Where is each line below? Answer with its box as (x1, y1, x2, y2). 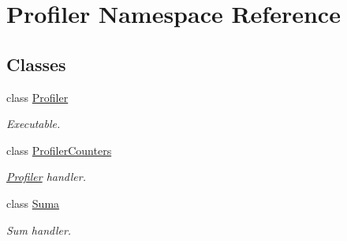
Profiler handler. (6, 168, 86, 185)
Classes (6, 51, 66, 76)
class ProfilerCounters (6, 141, 112, 158)
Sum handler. (6, 221, 72, 238)
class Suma (6, 194, 60, 211)
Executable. (6, 115, 61, 132)
